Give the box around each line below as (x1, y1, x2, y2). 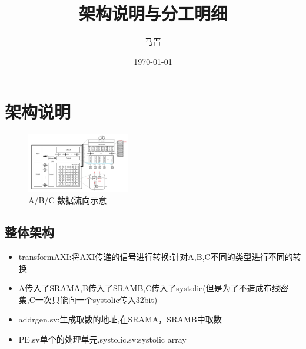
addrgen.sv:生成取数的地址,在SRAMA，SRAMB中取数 (18, 313, 222, 325)
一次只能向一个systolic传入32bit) (35, 293, 158, 305)
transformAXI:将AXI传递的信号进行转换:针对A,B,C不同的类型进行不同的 (18, 251, 293, 263)
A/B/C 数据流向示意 (28, 194, 107, 206)
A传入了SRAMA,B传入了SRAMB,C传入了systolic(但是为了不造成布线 (18, 282, 280, 294)
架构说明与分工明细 (78, 1, 227, 25)
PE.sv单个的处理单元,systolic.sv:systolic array (18, 332, 187, 345)
